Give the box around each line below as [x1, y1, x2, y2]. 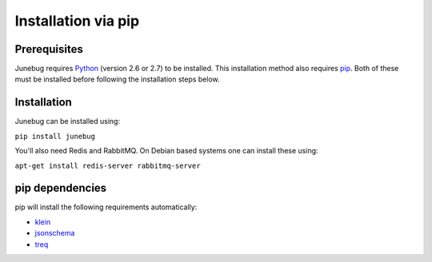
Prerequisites [14, 42, 83, 56]
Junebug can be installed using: [14, 117, 120, 126]
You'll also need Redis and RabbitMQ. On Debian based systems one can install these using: [14, 146, 319, 156]
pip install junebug [14, 132, 96, 141]
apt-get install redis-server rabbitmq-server [14, 161, 201, 170]
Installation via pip [14, 12, 140, 30]
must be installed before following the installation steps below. [14, 74, 220, 84]
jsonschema [34, 228, 75, 238]
